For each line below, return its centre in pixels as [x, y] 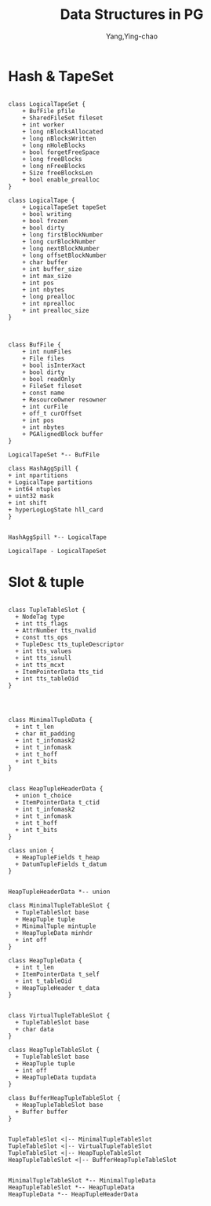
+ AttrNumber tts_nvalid [56, 630]
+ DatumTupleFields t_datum [61, 864]
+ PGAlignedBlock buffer [63, 434]
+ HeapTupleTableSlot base [59, 1105]
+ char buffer [45, 262]
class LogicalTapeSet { [47, 104]
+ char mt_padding [45, 733]
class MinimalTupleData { [50, 720]
